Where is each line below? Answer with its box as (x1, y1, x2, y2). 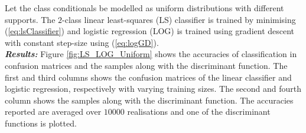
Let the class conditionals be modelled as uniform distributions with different (5, 2, 284, 14)
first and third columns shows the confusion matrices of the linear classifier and (5, 71, 292, 83)
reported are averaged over (5, 105, 102, 118)
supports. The (5, 13, 56, 25)
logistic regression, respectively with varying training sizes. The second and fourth (5, 82, 302, 95)
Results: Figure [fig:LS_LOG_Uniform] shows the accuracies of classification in (5, 48, 297, 60)
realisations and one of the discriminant (127, 105, 271, 118)
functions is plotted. (5, 117, 77, 129)
